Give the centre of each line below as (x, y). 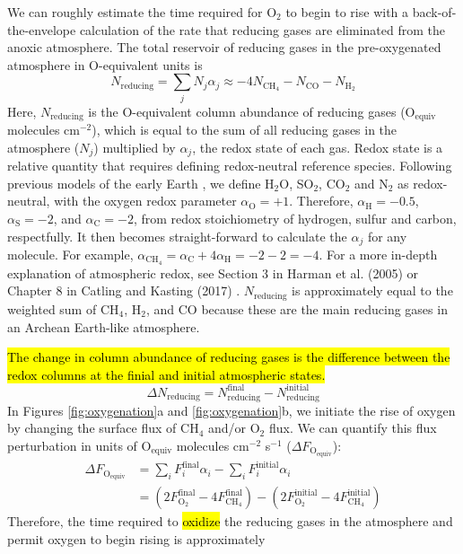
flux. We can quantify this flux (353, 428)
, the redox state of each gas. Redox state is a (318, 147)
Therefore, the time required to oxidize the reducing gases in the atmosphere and (230, 521)
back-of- (434, 12)
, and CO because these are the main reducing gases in (297, 308)
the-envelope (42, 29)
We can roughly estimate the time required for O (142, 12)
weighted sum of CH (63, 308)
